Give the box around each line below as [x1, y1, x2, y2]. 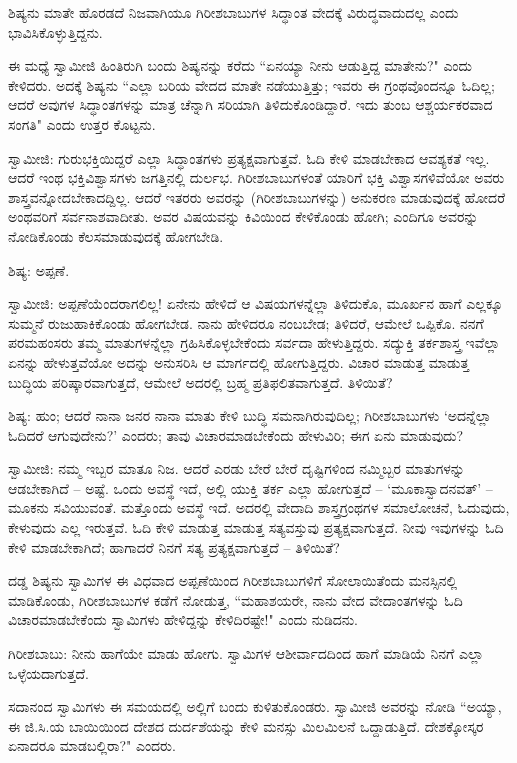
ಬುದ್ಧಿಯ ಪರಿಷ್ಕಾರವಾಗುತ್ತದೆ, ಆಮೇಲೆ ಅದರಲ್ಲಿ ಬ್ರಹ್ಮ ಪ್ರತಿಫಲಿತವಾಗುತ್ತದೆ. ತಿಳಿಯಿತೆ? [8, 371, 393, 392]
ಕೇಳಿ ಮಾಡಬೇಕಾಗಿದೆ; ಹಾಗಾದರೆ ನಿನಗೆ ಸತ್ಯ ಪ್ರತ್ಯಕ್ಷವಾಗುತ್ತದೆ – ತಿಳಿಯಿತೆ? [8, 536, 340, 557]
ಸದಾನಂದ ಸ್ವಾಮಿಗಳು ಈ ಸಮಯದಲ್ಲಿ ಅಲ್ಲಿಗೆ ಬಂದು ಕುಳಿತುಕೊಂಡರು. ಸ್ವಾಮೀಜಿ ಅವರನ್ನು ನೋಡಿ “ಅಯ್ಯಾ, [8, 696, 502, 717]
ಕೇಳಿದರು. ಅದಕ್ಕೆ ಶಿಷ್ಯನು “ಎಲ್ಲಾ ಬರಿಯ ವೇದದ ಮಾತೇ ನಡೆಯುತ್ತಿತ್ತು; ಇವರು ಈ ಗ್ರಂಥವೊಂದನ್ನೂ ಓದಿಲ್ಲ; [8, 74, 495, 95]
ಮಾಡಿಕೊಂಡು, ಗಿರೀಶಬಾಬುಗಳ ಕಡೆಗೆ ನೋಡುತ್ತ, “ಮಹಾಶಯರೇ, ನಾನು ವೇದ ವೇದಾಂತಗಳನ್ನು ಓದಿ [8, 589, 463, 610]
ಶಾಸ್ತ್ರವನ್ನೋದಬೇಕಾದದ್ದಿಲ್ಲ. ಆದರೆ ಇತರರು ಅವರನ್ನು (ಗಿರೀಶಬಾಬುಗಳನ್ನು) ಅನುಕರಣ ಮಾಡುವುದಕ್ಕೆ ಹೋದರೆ [8, 186, 506, 207]
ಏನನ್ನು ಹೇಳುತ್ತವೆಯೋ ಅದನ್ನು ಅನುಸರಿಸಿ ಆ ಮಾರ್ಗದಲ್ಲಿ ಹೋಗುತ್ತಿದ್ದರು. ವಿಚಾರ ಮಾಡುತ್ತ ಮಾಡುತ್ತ [8, 351, 470, 372]
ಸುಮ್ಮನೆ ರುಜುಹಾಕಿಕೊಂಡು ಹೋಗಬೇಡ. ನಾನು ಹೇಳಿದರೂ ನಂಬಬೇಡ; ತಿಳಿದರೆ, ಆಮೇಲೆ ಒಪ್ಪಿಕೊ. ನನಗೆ [8, 312, 484, 333]
